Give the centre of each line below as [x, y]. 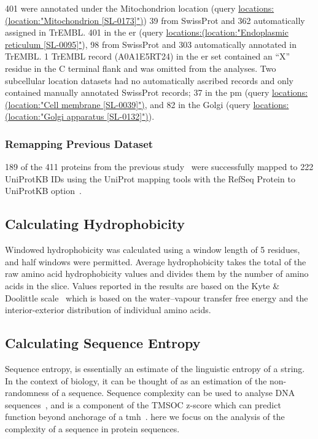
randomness [27, 393]
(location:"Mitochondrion [52, 20]
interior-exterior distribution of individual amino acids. [108, 310]
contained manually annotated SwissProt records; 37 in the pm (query [137, 92]
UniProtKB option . [43, 191]
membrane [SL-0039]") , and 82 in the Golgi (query [156, 104]
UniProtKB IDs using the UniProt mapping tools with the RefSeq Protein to [150, 178]
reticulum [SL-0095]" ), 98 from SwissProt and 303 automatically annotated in [151, 44]
